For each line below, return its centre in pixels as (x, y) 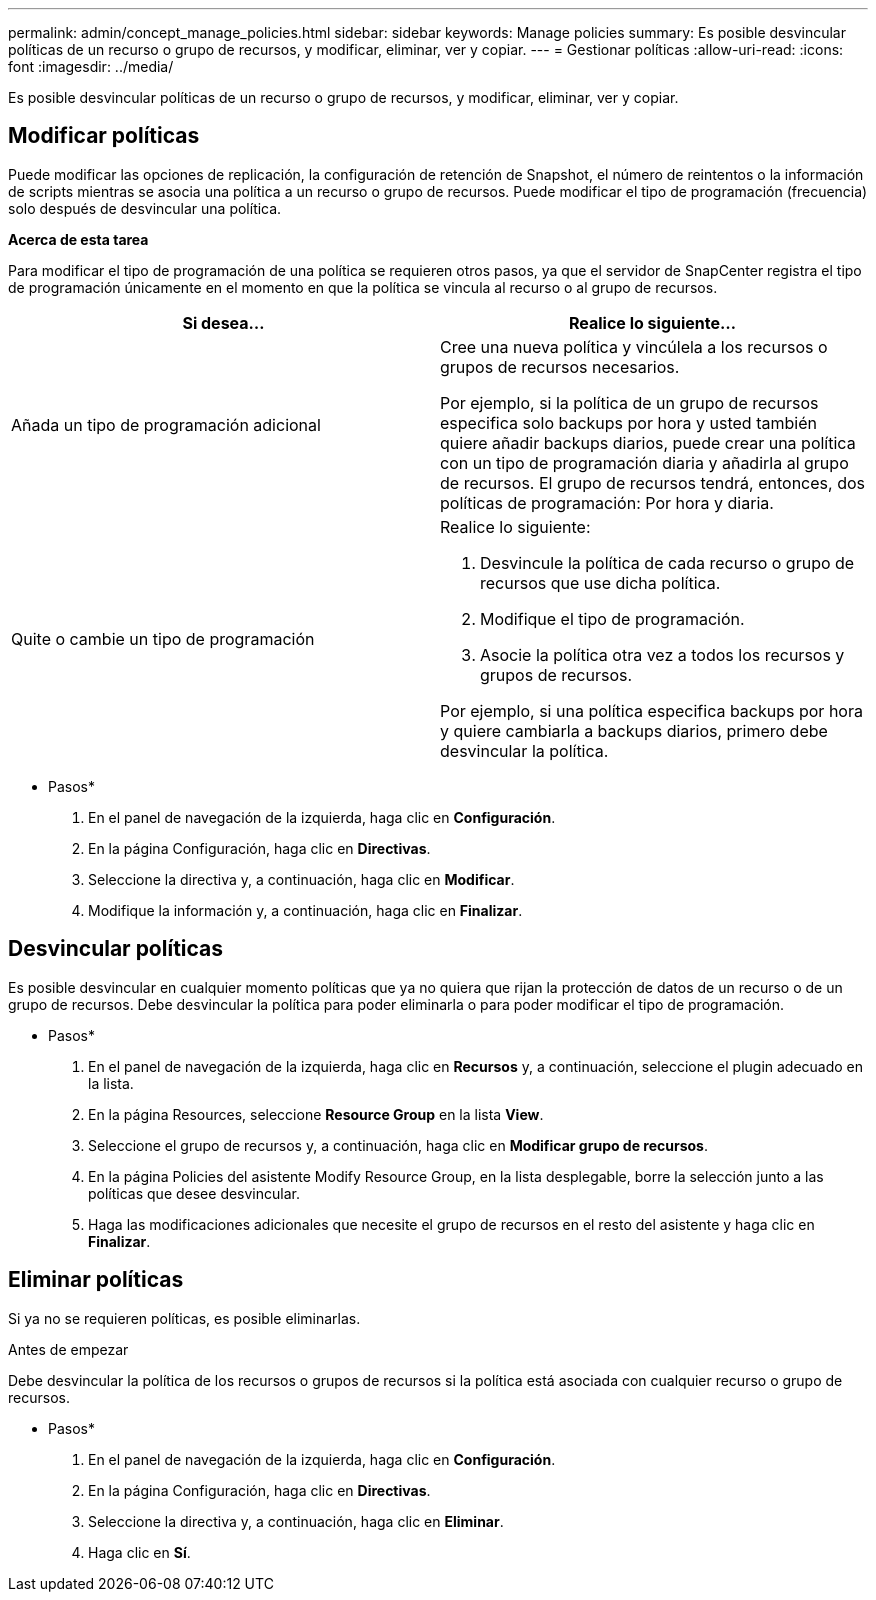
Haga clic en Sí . (139, 1552)
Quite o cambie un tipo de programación (163, 638)
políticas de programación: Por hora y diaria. (607, 502)
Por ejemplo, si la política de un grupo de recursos (629, 402)
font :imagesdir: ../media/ (91, 66)
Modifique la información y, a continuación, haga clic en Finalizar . (305, 910)
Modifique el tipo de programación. (612, 618)
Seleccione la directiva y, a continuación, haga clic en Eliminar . (296, 1521)
